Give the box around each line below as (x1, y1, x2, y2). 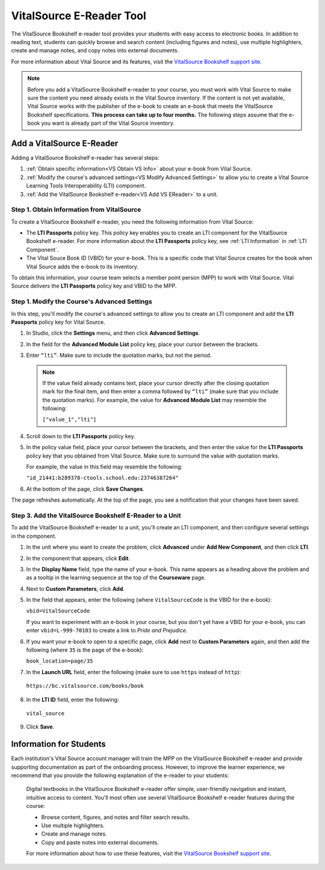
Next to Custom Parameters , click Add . (26, 585, 125, 592)
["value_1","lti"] (42, 416, 97, 423)
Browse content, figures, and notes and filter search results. (41, 813, 190, 821)
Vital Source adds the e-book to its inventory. (26, 263, 138, 270)
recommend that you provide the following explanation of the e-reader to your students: (11, 772, 229, 779)
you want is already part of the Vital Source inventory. (41, 119, 175, 127)
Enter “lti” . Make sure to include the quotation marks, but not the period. (26, 351, 212, 359)
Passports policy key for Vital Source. (11, 318, 105, 326)
